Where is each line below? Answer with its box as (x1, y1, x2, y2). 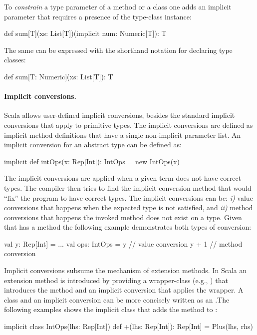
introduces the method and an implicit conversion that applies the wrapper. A (4, 285, 244, 295)
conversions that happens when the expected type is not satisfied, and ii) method (4, 202, 253, 213)
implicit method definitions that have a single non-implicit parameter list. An (4, 129, 241, 140)
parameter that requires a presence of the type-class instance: (4, 11, 192, 21)
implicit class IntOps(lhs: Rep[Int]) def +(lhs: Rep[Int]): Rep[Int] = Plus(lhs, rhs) (4, 321, 253, 332)
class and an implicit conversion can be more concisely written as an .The (4, 294, 230, 305)
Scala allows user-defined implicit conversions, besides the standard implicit (4, 110, 235, 120)
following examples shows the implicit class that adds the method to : (4, 304, 218, 315)
